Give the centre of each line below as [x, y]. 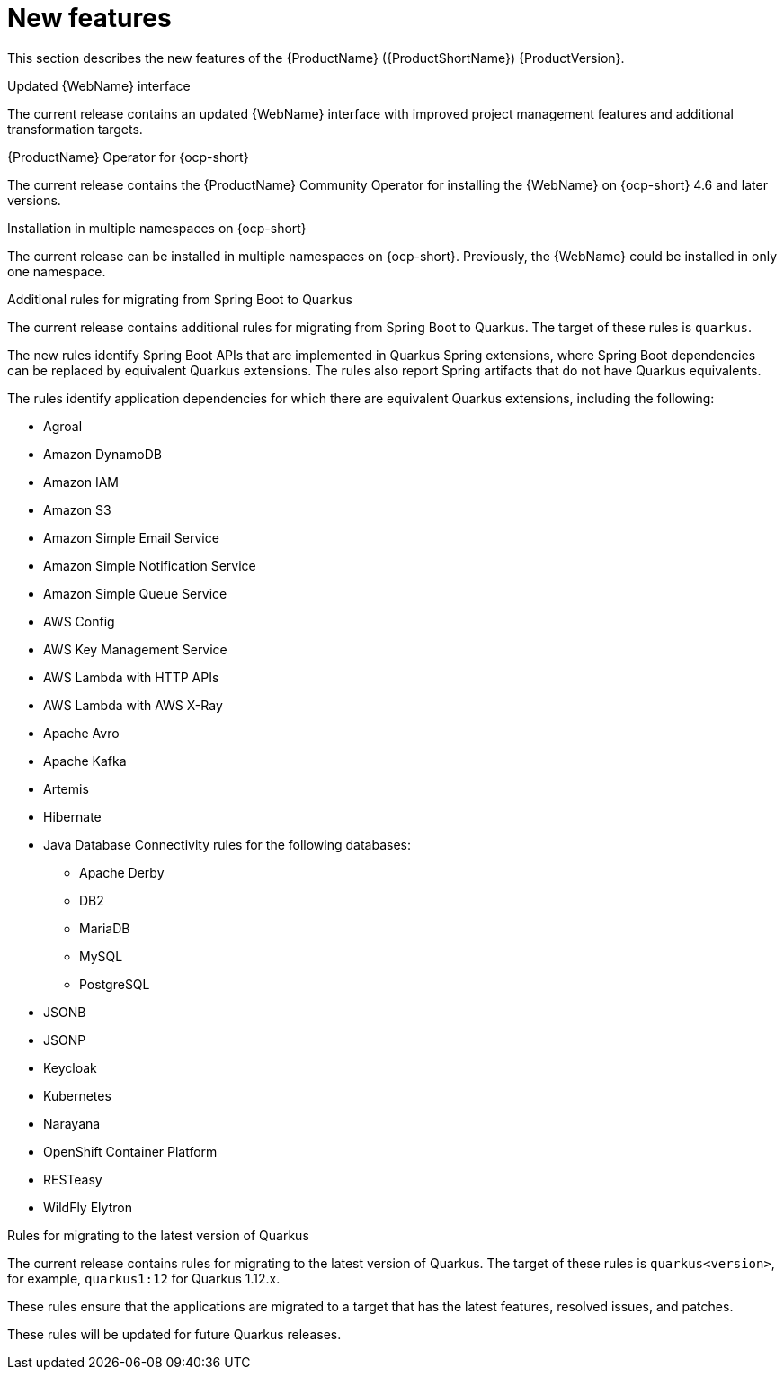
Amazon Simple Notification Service [150, 565]
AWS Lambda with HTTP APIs [131, 677]
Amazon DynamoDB [102, 454]
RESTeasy [73, 1179]
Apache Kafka [85, 760]
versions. [34, 200]
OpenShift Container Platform [130, 1151]
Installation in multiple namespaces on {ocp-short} [157, 228]
